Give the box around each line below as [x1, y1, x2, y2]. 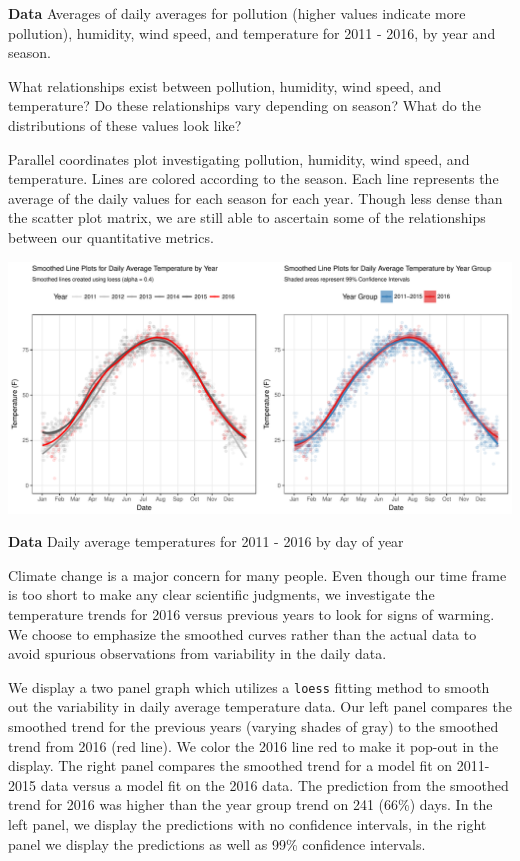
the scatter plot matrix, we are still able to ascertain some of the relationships [8, 207, 486, 228]
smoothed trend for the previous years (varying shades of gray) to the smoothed [8, 715, 499, 736]
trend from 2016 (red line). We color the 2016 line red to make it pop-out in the [8, 735, 499, 756]
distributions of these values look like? [8, 114, 242, 135]
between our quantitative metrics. [8, 226, 214, 247]
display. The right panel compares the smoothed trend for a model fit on [8, 755, 453, 776]
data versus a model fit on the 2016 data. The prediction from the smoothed [40, 774, 509, 795]
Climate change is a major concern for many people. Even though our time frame [8, 564, 507, 585]
